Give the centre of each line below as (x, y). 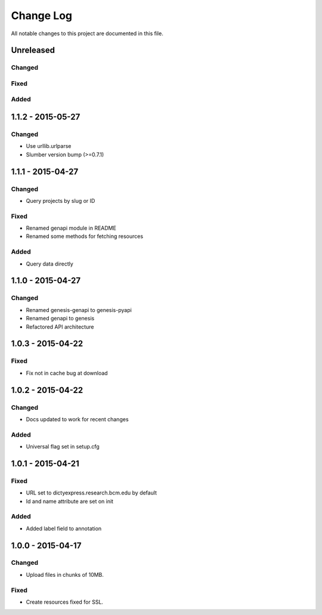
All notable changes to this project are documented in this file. (87, 33)
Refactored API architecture (60, 327)
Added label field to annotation (64, 529)
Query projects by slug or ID (61, 200)
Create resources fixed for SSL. (65, 602)
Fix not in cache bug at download (67, 373)
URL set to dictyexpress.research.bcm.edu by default (92, 493)
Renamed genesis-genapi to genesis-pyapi (79, 310)
